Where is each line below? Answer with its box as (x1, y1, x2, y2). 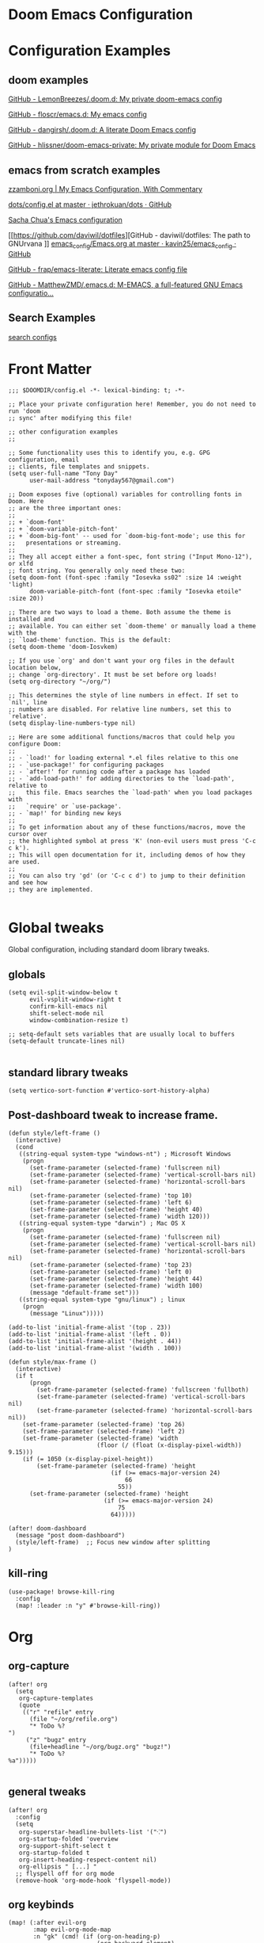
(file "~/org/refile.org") (28, 1715, 119, 1723)
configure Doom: (8, 739, 62, 748)
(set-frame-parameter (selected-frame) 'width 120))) (28, 1212, 211, 1220)
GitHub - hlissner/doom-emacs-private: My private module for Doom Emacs (8, 140, 256, 150)
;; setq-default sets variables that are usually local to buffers (8, 1030, 236, 1039)
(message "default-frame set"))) (28, 1288, 140, 1296)
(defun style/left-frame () (8, 1129, 101, 1137)
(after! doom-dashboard (8, 1524, 87, 1533)
